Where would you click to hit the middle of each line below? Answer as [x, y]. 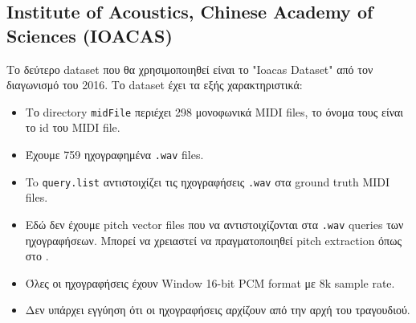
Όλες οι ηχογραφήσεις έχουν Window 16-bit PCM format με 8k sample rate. [210, 282]
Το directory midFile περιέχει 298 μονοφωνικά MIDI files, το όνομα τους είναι [214, 111]
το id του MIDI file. [73, 127]
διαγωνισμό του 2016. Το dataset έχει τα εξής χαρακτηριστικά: [155, 85]
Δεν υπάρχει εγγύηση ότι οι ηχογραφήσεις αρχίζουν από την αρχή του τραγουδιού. [218, 310]
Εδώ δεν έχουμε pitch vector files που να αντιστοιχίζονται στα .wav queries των [214, 224]
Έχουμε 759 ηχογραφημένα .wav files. [114, 155]
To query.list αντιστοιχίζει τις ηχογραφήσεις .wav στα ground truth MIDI [208, 181]
